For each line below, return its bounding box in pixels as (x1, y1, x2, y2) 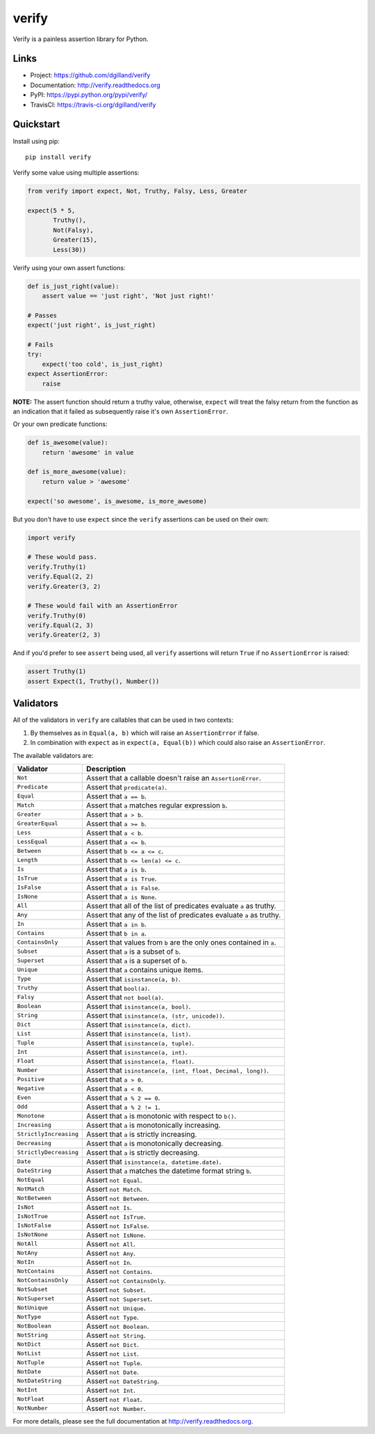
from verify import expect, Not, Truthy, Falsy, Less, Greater (27, 187, 248, 195)
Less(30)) (53, 246, 87, 253)
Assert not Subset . (86, 1284, 146, 1294)
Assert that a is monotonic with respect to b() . (86, 1111, 237, 1121)
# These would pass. (27, 553, 97, 561)
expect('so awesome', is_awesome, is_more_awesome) (27, 497, 208, 505)
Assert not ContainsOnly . (86, 1275, 167, 1285)
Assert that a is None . (86, 892, 157, 901)
